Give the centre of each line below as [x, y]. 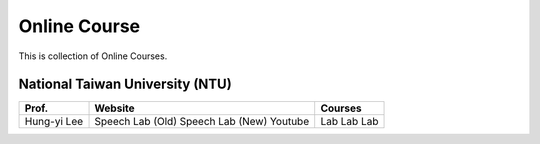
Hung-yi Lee [54, 122]
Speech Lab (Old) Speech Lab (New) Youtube [202, 122]
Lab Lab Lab [349, 122]
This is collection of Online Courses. [93, 56]
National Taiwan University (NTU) [125, 84]
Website [114, 108]
